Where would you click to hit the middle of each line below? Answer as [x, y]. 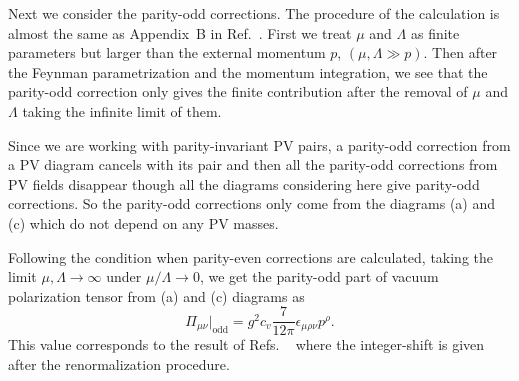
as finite [435, 32]
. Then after [460, 52]
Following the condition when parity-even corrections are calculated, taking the [250, 256]
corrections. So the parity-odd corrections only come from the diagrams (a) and [252, 203]
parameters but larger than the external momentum [167, 52]
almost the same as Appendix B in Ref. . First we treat [180, 32]
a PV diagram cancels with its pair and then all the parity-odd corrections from [253, 164]
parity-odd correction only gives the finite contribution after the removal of [238, 91]
